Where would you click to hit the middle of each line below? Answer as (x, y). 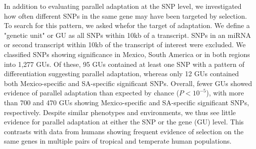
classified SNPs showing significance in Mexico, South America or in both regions (127, 54)
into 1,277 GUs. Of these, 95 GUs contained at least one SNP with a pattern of (124, 64)
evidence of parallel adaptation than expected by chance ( (92, 93)
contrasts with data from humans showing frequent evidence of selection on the (124, 131)
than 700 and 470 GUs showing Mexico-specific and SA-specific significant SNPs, (127, 102)
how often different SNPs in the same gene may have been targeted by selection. (126, 15)
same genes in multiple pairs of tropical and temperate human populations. (118, 141)
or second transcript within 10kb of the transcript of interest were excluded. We (125, 45)
